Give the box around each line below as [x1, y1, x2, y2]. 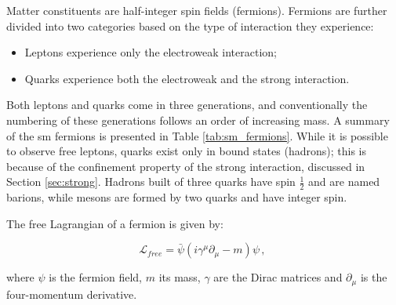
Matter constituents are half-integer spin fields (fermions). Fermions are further [6, 2, 387, 18]
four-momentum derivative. [6, 285, 137, 302]
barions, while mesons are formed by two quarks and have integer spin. [6, 189, 347, 205]
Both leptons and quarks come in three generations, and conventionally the [6, 96, 368, 113]
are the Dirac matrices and [213, 269, 343, 285]
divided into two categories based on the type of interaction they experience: [6, 17, 374, 34]
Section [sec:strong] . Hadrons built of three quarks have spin [6, 173, 296, 190]
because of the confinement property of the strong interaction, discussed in [6, 158, 365, 174]
